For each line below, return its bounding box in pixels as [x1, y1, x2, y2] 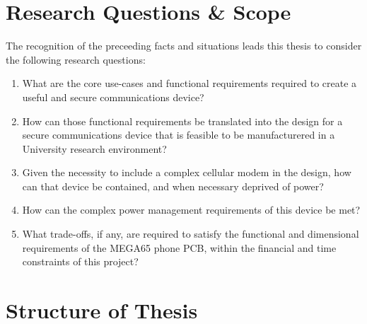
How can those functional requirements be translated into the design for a [22, 113, 343, 128]
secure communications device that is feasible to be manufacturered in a [22, 127, 335, 142]
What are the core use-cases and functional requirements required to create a [22, 76, 357, 91]
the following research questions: [6, 52, 146, 66]
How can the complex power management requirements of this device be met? [22, 202, 361, 217]
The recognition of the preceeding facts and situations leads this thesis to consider [6, 38, 362, 53]
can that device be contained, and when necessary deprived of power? [22, 178, 324, 193]
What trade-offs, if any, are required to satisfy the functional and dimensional [22, 226, 359, 241]
